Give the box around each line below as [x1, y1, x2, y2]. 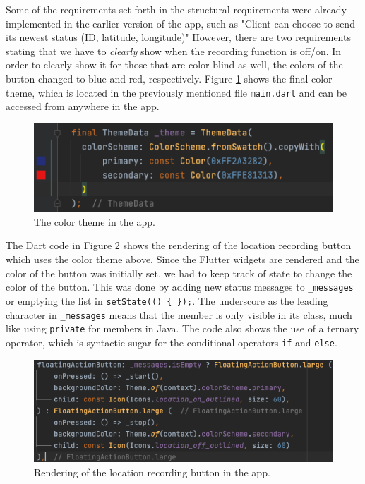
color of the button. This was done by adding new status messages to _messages [6, 279, 354, 294]
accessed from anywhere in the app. [6, 99, 160, 114]
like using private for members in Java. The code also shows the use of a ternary [6, 321, 359, 336]
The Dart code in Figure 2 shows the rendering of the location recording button [6, 238, 352, 253]
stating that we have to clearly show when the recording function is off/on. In [6, 43, 342, 58]
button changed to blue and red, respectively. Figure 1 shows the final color [6, 71, 333, 85]
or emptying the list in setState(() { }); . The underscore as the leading [6, 293, 328, 308]
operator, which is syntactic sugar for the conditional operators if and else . [6, 334, 337, 349]
